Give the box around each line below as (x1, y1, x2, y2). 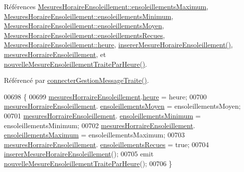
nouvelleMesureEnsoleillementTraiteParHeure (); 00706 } (4, 158, 172, 168)
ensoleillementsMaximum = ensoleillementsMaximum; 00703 (4, 130, 185, 140)
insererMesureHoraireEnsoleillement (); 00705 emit (4, 149, 154, 159)
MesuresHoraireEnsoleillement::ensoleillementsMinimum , (4, 11, 173, 21)
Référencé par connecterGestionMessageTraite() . (4, 75, 149, 85)
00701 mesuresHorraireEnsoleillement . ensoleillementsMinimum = (4, 110, 201, 120)
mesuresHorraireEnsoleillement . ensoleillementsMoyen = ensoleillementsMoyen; (4, 101, 241, 111)
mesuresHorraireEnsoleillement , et (4, 49, 106, 59)
